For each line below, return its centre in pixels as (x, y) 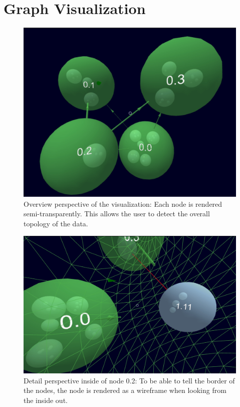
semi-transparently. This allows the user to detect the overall (117, 214)
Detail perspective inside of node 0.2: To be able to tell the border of (129, 380)
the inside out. (46, 400)
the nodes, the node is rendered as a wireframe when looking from (125, 390)
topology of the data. (56, 223)
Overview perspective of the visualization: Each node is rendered (123, 203)
